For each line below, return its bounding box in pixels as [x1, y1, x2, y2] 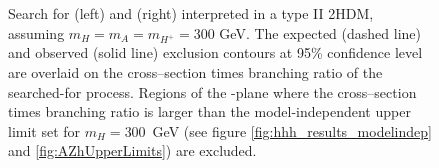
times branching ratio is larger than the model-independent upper [8, 101, 411, 122]
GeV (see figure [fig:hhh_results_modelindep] [152, 120, 432, 141]
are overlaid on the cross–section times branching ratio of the [8, 61, 383, 82]
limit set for [8, 120, 81, 141]
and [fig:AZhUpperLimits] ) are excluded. [8, 140, 257, 161]
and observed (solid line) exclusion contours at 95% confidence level [8, 42, 423, 63]
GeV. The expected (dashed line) [219, 22, 421, 43]
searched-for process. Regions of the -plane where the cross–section [8, 81, 417, 102]
